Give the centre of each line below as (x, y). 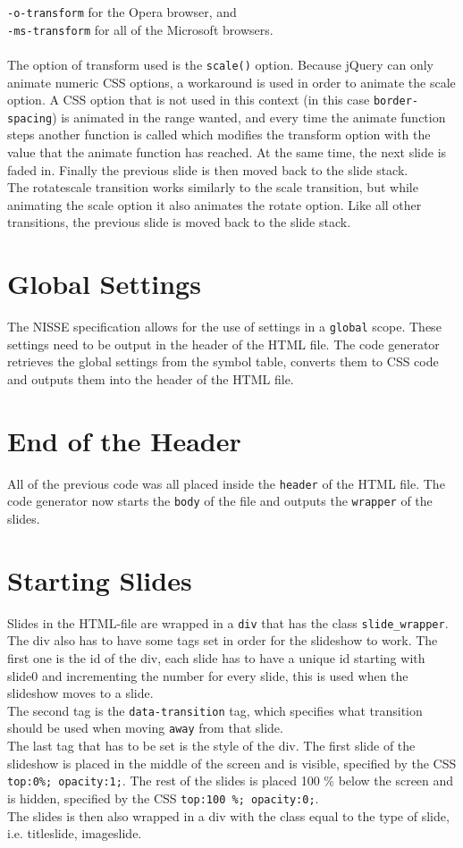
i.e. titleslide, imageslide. (75, 833)
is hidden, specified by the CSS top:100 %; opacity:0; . (163, 798)
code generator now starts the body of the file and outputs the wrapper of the (220, 501)
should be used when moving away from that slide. (145, 728)
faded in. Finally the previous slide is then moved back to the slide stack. (208, 169)
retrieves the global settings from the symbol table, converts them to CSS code (223, 361)
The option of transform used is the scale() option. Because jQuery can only (220, 64)
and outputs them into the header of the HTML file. (151, 379)
